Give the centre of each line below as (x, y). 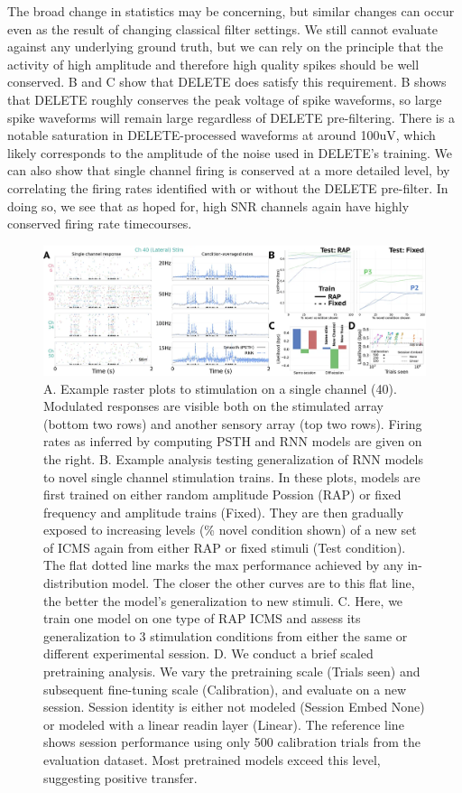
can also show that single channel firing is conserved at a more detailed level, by (229, 170)
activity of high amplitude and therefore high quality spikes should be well (213, 64)
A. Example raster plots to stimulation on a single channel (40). (220, 388)
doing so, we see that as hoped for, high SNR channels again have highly (208, 205)
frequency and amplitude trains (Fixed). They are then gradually (224, 512)
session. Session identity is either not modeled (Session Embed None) (234, 707)
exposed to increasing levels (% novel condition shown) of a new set (230, 530)
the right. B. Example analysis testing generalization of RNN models (233, 458)
